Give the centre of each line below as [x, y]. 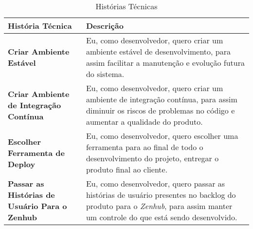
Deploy [22, 164]
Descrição [105, 26]
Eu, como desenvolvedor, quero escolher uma [162, 136]
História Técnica [40, 26]
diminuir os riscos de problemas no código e [160, 110]
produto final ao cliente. [127, 169]
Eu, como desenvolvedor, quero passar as [155, 183]
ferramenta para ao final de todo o [145, 147]
